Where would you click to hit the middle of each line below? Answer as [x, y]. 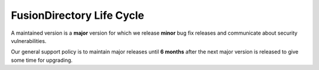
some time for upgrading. [42, 60]
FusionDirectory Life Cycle [78, 15]
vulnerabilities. [29, 41]
